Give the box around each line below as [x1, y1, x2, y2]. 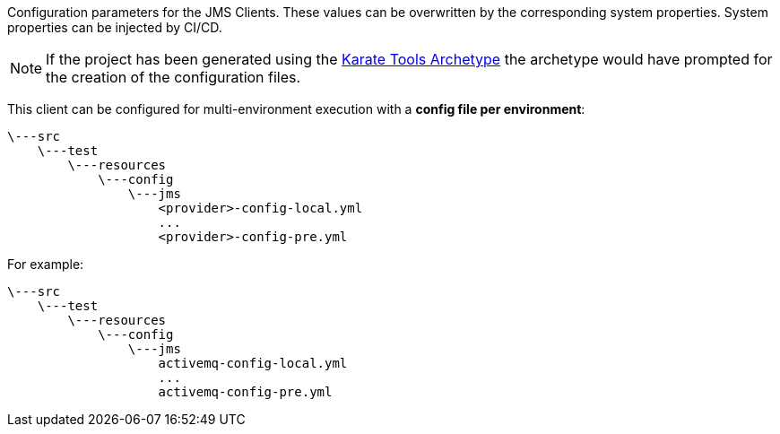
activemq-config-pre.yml [158, 385, 333, 399]
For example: [7, 256, 84, 272]
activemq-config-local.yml [158, 356, 348, 370]
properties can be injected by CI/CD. [7, 20, 222, 35]
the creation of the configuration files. [46, 68, 301, 86]
